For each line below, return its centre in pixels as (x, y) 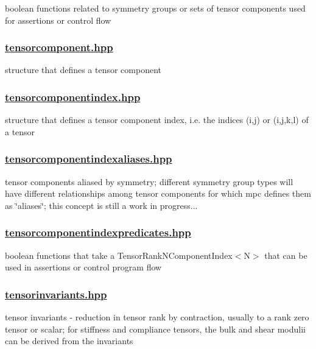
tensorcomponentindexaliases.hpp (89, 159)
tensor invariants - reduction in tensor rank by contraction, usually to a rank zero (157, 317)
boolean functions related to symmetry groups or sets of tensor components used (155, 8)
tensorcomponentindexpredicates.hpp (98, 232)
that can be (286, 255)
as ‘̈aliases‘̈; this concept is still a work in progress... (101, 205)
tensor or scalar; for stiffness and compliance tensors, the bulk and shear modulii (155, 329)
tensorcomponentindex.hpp (73, 97)
